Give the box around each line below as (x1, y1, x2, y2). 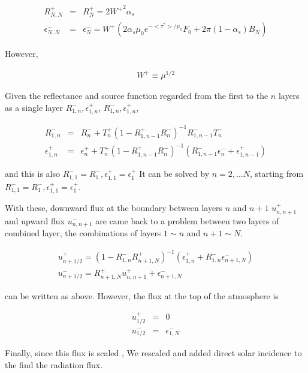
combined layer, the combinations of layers (5, 226, 161, 239)
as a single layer (5, 101, 64, 113)
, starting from (249, 167, 304, 180)
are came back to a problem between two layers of (95, 214, 279, 227)
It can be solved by (139, 167, 210, 180)
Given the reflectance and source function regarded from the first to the (5, 89, 268, 102)
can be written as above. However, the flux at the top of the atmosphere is (5, 289, 279, 302)
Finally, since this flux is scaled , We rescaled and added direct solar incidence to (5, 347, 302, 359)
